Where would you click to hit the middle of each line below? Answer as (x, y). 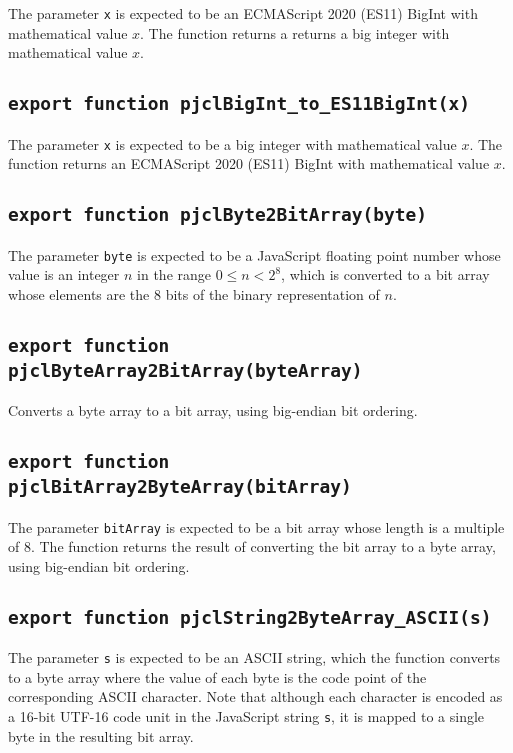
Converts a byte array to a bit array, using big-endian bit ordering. (213, 410)
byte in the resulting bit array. (101, 735)
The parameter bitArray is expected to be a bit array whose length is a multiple (256, 526)
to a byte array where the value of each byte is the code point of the (217, 676)
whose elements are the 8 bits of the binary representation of (194, 293)
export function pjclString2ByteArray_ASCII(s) (250, 617)
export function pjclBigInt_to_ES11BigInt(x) (239, 104)
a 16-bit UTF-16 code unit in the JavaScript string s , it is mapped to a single (246, 716)
